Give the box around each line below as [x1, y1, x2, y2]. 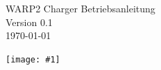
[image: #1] [6, 54, 60, 65]
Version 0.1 [6, 14, 53, 29]
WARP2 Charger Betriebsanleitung [6, 1, 155, 15]
